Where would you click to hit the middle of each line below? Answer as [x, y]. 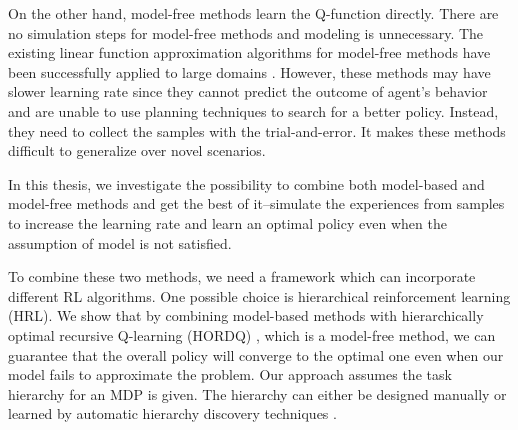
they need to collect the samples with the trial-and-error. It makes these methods [257, 130]
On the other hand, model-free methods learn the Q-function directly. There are [253, 13]
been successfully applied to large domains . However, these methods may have [249, 71]
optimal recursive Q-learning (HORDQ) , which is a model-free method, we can [252, 334]
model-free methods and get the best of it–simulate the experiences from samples [256, 203]
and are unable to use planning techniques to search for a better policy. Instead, [253, 110]
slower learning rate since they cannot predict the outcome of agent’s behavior [248, 91]
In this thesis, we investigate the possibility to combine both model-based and [246, 183]
